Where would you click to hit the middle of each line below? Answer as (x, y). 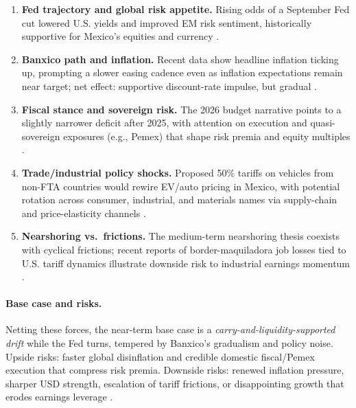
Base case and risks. (54, 303)
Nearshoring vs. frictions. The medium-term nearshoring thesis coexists (180, 236)
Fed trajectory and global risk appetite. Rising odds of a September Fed (186, 9)
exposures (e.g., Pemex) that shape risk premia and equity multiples (207, 136)
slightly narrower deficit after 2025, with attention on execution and (164, 123)
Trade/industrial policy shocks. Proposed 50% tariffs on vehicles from (178, 172)
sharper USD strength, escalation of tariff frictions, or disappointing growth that (175, 383)
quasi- (323, 123)
